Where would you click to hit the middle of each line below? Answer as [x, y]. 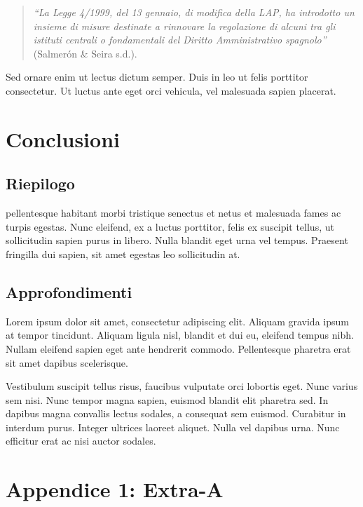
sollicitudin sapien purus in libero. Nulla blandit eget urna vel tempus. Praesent [177, 240]
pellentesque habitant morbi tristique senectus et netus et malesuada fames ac [173, 213]
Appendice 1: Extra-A [115, 489]
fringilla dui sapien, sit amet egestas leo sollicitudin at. [123, 253]
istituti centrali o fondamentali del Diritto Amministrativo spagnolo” [180, 40]
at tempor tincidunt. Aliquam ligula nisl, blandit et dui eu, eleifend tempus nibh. [180, 335]
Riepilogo [40, 183]
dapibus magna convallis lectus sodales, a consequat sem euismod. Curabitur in [176, 413]
